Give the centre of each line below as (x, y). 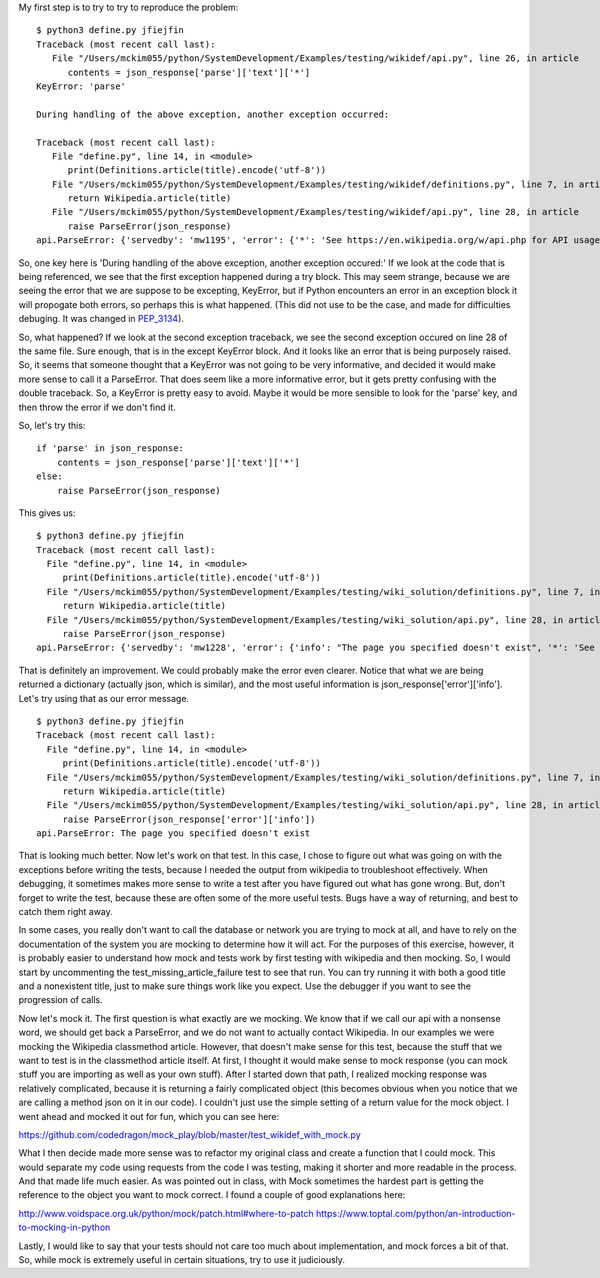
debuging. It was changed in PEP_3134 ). (101, 319)
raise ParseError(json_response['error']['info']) (189, 819)
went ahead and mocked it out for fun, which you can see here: (149, 1116)
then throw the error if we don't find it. (97, 407)
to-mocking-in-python (64, 1227)
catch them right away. (66, 912)
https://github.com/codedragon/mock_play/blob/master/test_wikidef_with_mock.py (190, 1134)
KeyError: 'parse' (81, 86)
